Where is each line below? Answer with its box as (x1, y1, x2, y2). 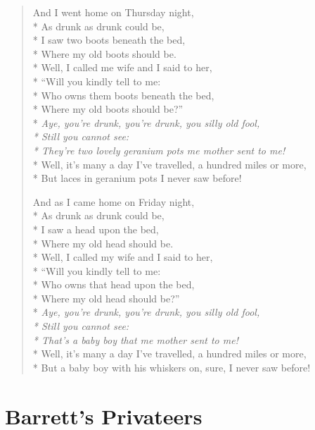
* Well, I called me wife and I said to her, (32, 60, 212, 75)
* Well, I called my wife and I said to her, (32, 250, 213, 264)
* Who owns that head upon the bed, (32, 277, 195, 292)
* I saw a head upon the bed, (32, 221, 159, 236)
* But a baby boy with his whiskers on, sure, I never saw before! (32, 360, 311, 374)
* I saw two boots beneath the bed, (32, 32, 186, 47)
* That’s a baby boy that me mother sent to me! (32, 332, 238, 347)
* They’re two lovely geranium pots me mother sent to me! (32, 142, 285, 157)
